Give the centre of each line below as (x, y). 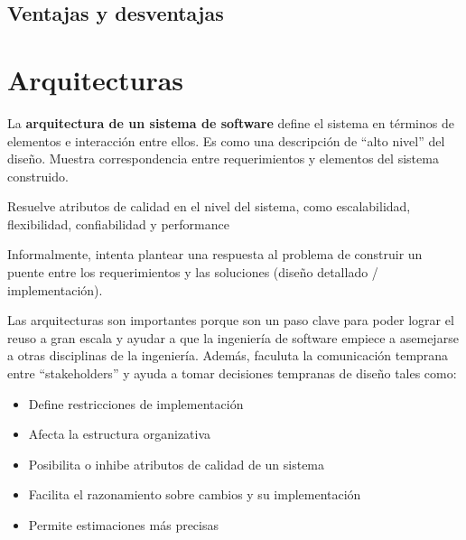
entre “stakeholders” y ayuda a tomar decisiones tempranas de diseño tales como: (232, 373)
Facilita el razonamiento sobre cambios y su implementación (195, 494)
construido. (38, 176)
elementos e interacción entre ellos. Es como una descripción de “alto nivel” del (226, 140)
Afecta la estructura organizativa (120, 434)
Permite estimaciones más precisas (124, 525)
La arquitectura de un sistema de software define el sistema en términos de (231, 122)
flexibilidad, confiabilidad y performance (118, 223)
